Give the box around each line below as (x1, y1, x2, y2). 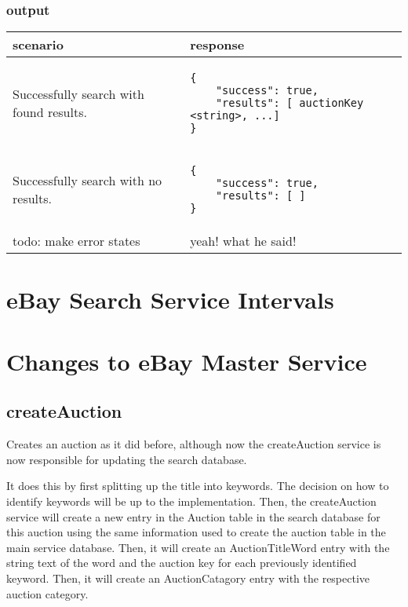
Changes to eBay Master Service (6, 345, 367, 377)
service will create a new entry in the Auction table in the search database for (6, 508, 381, 525)
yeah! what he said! (190, 232, 297, 250)
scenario (13, 35, 64, 54)
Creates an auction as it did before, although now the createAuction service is (6, 436, 381, 452)
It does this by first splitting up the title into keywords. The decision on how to (6, 477, 389, 494)
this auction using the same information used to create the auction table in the (6, 524, 386, 540)
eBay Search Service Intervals (6, 283, 334, 316)
